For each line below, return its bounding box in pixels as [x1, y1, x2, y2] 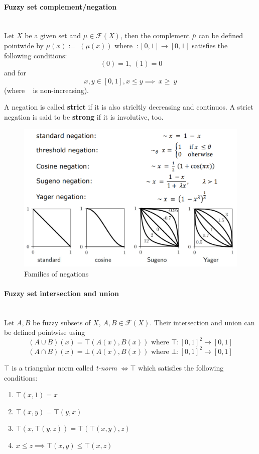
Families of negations [24, 268, 89, 279]
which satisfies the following [138, 362, 224, 373]
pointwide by [4, 40, 44, 50]
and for [4, 67, 27, 78]
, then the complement [120, 30, 190, 41]
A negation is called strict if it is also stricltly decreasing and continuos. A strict [4, 102, 253, 112]
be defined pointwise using [4, 327, 85, 337]
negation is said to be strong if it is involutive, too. [4, 111, 164, 122]
